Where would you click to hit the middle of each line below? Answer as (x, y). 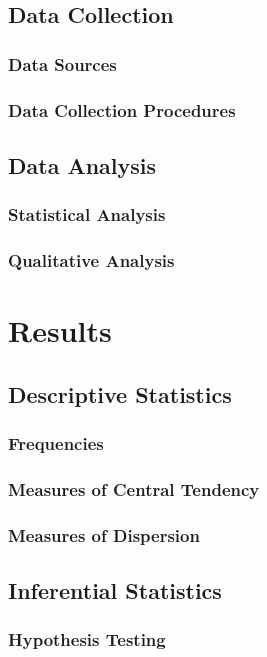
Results (60, 330)
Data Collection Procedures (122, 109)
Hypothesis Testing (87, 639)
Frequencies (56, 443)
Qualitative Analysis (91, 260)
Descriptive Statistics (120, 393)
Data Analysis (82, 164)
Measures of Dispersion (104, 534)
